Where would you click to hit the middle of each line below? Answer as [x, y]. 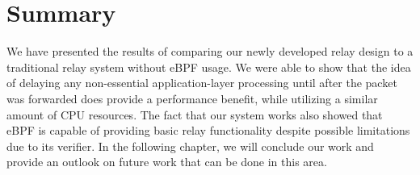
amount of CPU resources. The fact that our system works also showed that [195, 114]
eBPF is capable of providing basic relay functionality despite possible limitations [208, 130]
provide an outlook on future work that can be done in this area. [167, 162]
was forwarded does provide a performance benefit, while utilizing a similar [192, 98]
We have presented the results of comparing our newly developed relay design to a [210, 51]
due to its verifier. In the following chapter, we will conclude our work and [190, 146]
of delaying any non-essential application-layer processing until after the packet [202, 83]
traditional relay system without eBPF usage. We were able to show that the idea [209, 67]
